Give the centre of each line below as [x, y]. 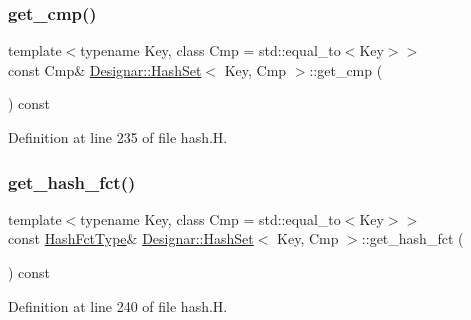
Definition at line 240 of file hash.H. [118, 305]
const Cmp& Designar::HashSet [105, 69]
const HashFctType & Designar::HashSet [131, 238]
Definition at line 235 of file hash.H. [118, 137]
